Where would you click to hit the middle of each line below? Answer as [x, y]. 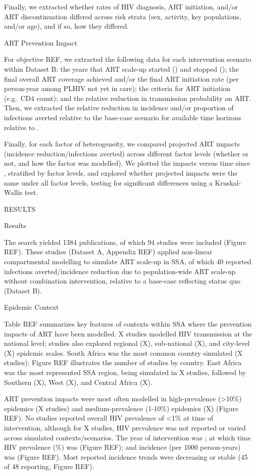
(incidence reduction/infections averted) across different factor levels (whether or [127, 153]
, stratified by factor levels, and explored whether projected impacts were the [121, 172]
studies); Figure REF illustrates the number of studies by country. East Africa [123, 362]
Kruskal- [228, 182]
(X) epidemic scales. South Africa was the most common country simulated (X [123, 353]
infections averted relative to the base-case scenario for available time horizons [123, 117]
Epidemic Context [31, 307]
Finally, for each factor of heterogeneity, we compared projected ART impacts [122, 144]
